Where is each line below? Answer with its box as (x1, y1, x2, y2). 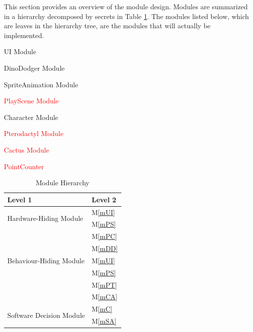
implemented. (4, 30, 44, 40)
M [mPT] (91, 279, 117, 290)
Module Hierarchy (36, 177, 90, 188)
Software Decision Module (7, 310, 85, 320)
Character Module (4, 112, 58, 122)
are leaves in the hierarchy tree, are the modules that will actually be (4, 20, 211, 31)
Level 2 (91, 194, 117, 204)
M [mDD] (91, 243, 118, 254)
